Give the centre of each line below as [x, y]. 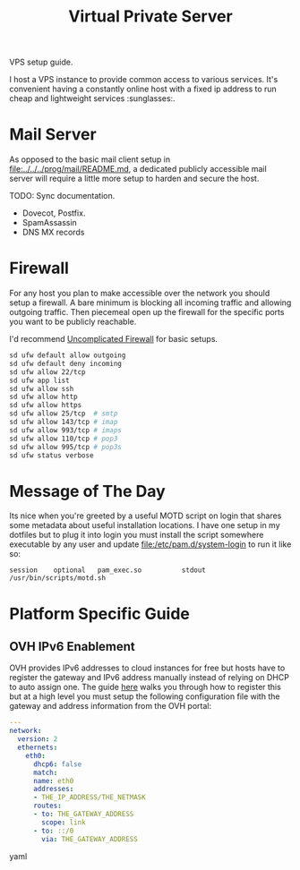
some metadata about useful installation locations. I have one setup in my [145, 525]
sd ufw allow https [46, 405]
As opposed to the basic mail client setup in [90, 159]
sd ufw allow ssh [42, 388]
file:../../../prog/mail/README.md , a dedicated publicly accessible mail [138, 169]
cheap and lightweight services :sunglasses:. [93, 98]
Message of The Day [87, 491]
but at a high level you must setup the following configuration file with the [145, 696]
